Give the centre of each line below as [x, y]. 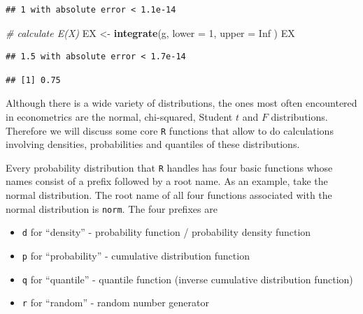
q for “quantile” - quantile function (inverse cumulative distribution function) [187, 279]
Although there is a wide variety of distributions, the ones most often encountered [181, 103]
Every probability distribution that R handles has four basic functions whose [169, 167]
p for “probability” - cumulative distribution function [136, 255]
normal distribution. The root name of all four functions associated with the [169, 195]
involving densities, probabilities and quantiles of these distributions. [153, 144]
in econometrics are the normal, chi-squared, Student [119, 116]
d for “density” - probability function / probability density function [166, 232]
